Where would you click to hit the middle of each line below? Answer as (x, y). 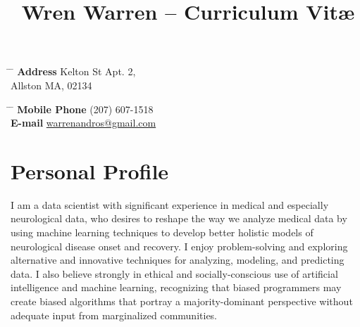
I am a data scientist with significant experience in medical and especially (170, 204)
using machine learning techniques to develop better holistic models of (162, 232)
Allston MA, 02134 (51, 85)
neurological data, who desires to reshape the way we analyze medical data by (179, 218)
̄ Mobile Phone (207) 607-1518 (82, 109)
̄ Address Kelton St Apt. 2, (73, 71)
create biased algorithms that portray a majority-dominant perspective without (182, 301)
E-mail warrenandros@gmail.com (83, 123)
